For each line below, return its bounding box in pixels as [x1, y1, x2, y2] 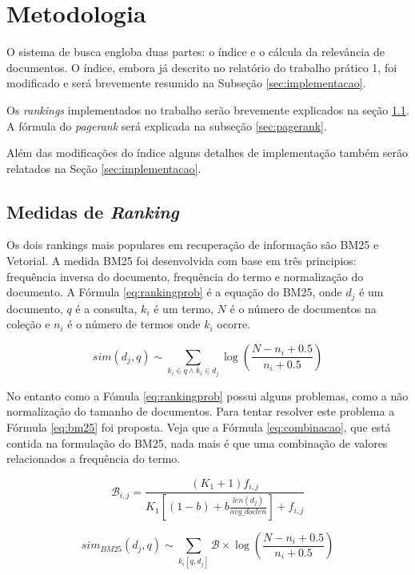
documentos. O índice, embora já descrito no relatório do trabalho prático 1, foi [6, 58, 397, 75]
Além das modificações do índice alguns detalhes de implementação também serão [6, 144, 409, 161]
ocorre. [217, 316, 251, 332]
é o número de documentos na [229, 300, 377, 316]
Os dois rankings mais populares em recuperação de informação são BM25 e [6, 236, 379, 253]
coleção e [6, 316, 50, 332]
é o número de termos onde [67, 316, 201, 332]
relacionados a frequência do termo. [6, 450, 181, 467]
